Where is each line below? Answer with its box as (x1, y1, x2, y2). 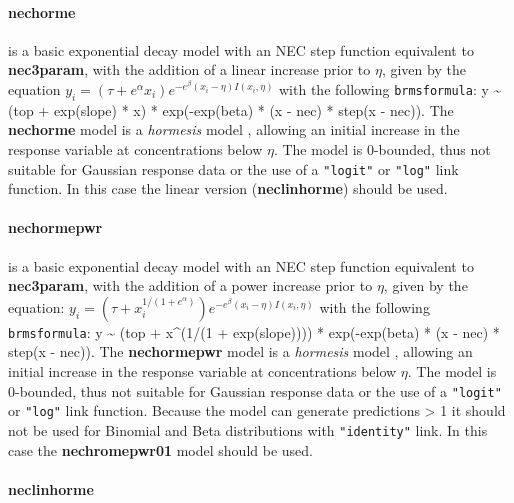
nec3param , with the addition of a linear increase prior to (8, 59, 371, 80)
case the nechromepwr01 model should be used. (8, 439, 313, 460)
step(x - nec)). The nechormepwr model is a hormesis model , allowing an (8, 341, 473, 362)
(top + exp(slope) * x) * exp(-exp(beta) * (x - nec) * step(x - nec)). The (8, 99, 454, 120)
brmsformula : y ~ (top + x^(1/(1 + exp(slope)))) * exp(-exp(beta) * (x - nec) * (8, 321, 500, 342)
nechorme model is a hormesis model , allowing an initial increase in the (8, 119, 460, 140)
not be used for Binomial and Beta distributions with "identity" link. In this (8, 419, 488, 440)
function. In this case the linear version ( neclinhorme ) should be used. (8, 178, 448, 199)
